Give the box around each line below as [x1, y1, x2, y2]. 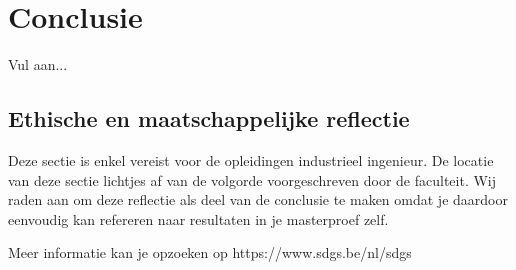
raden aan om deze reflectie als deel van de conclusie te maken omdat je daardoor [8, 189, 508, 210]
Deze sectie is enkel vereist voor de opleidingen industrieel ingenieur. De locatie [8, 149, 494, 170]
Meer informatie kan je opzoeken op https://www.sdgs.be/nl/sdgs [8, 242, 412, 263]
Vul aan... [8, 54, 68, 75]
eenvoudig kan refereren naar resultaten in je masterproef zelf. [8, 208, 389, 229]
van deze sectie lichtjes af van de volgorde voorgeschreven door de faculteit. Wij [8, 169, 497, 190]
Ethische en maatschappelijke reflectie [8, 103, 410, 134]
